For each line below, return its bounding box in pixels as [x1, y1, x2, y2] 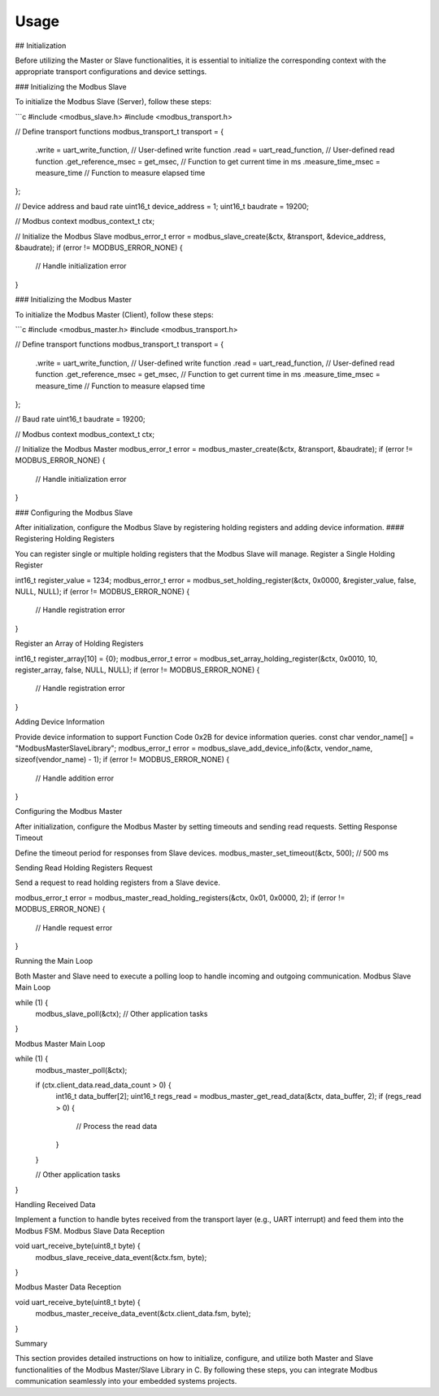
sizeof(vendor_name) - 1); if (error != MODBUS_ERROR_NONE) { [15, 755, 230, 764]
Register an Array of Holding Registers [15, 639, 144, 649]
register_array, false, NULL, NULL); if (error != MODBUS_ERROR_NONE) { [15, 664, 260, 675]
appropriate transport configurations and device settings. [15, 67, 207, 77]
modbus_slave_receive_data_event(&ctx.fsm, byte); [35, 1252, 207, 1262]
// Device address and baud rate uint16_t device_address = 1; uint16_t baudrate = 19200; [15, 201, 309, 211]
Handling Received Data [15, 1200, 96, 1210]
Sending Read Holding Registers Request [15, 863, 154, 873]
